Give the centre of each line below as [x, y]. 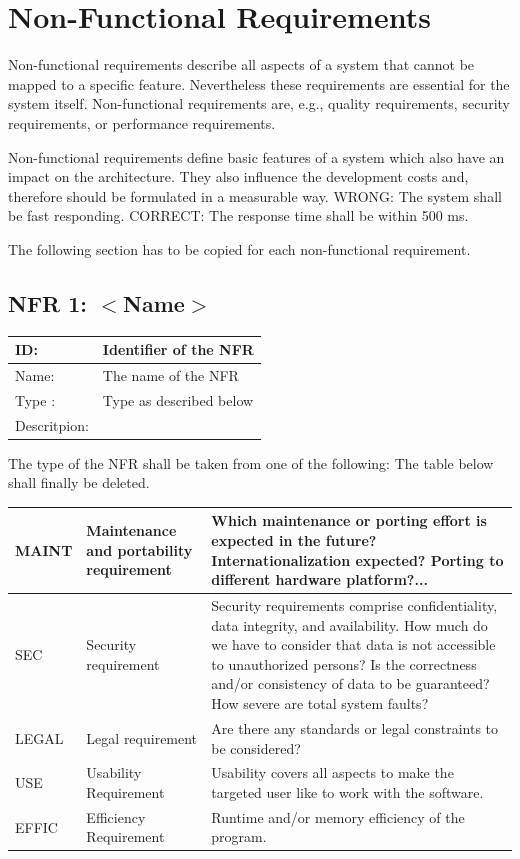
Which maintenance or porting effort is [349, 520]
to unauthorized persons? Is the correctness [344, 663]
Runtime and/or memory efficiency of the [338, 816]
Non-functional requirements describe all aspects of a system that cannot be [241, 64]
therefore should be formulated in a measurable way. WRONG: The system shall [255, 195]
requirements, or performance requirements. [142, 122]
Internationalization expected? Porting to [357, 559]
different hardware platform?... [319, 579]
